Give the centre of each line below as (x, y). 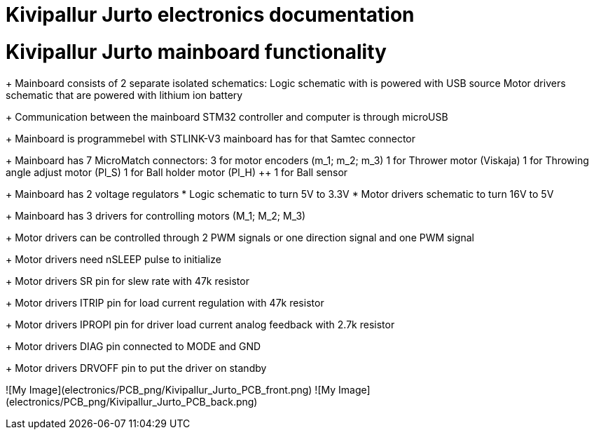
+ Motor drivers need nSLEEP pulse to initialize (113, 259)
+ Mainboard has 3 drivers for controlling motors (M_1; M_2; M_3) (156, 215)
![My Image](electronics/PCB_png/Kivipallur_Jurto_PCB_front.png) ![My (171, 389)
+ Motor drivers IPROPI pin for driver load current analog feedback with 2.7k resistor (200, 324)
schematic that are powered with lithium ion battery (124, 95)
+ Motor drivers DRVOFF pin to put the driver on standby (136, 368)
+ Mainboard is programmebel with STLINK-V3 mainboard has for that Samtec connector (210, 138)
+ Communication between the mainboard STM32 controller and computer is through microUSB (227, 116)
